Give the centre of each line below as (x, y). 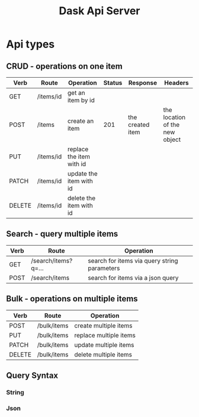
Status (113, 83)
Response (143, 83)
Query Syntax (32, 376)
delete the (81, 198)
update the (82, 174)
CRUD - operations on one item (64, 66)
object (172, 139)
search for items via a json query (133, 278)
